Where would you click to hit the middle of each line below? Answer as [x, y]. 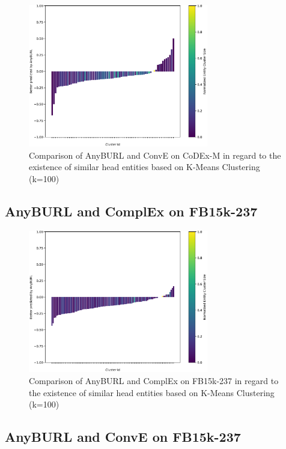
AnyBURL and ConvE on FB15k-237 [123, 437]
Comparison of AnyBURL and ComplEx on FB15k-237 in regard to [154, 381]
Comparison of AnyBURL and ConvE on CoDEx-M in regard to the [155, 155]
